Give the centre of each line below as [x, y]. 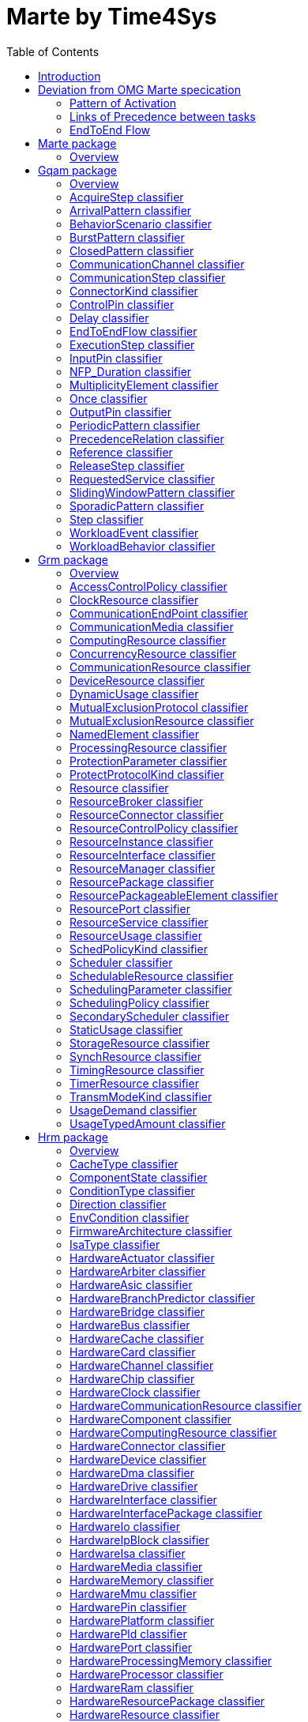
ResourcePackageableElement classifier [174, 895]
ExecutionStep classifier [132, 344]
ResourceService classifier [139, 922]
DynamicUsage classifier [134, 694]
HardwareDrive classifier [134, 1486]
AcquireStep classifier [127, 197]
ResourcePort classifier [130, 908]
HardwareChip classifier [132, 1378]
